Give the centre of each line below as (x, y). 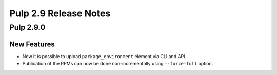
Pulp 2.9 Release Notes (60, 13)
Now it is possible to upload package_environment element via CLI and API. (104, 56)
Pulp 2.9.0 (27, 27)
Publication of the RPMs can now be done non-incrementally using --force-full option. (118, 64)
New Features (32, 44)
